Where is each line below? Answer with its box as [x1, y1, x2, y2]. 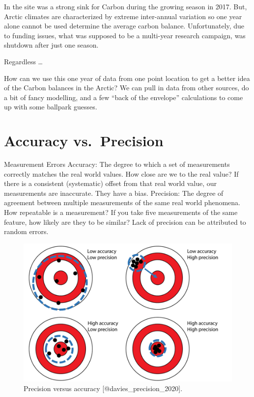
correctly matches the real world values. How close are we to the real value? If [4, 168, 239, 179]
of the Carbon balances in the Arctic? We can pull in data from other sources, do [4, 82, 249, 93]
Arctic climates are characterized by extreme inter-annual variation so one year [4, 11, 242, 21]
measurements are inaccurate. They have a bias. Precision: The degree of [4, 187, 224, 198]
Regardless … [4, 56, 43, 66]
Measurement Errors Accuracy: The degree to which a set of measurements [4, 159, 230, 169]
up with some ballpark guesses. [4, 102, 97, 112]
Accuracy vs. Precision [4, 131, 164, 151]
